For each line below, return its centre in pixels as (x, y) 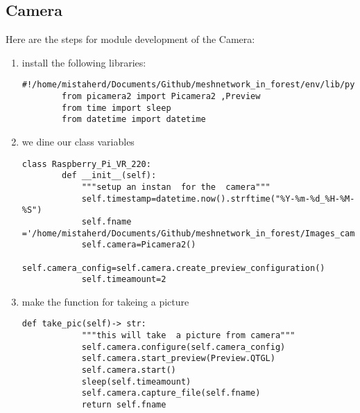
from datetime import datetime (134, 120)
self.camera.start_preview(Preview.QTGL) (178, 359)
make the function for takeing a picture (105, 301)
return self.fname (124, 405)
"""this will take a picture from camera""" (188, 336)
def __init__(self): (109, 176)
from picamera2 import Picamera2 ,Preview (161, 97)
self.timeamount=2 (124, 280)
